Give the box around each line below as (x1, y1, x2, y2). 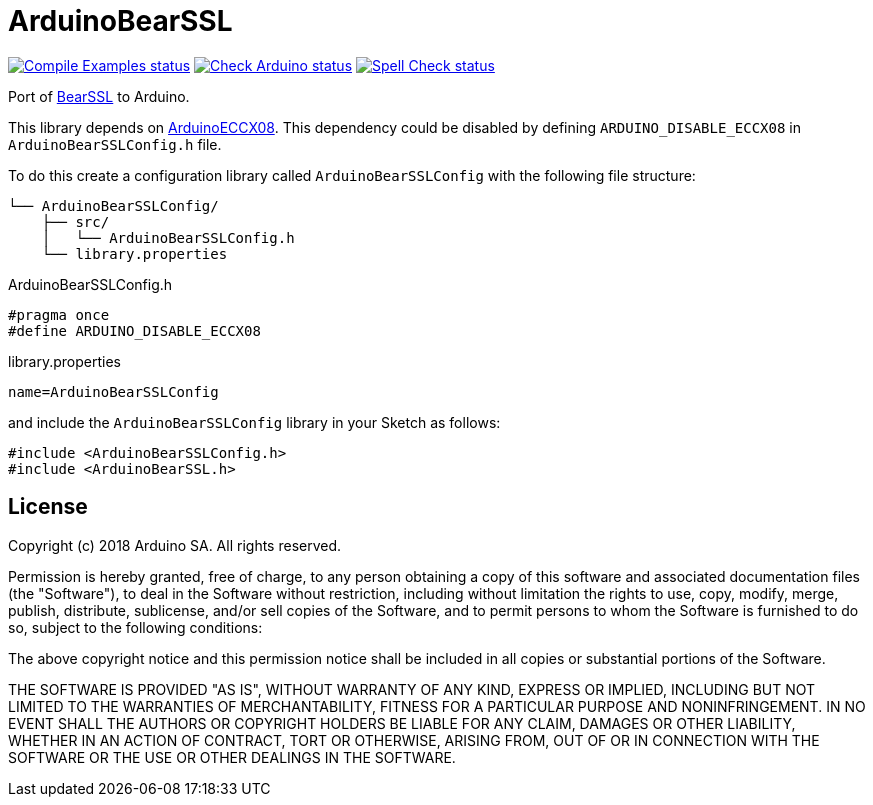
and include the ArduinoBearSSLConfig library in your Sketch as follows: (8, 413, 501, 431)
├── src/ (41, 213, 110, 230)
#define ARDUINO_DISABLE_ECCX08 (8, 322, 261, 339)
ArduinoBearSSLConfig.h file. (8, 135, 222, 153)
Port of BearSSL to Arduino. (8, 87, 190, 105)
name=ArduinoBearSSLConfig (8, 383, 219, 400)
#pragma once (8, 306, 110, 323)
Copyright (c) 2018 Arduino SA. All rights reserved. (8, 536, 342, 554)
